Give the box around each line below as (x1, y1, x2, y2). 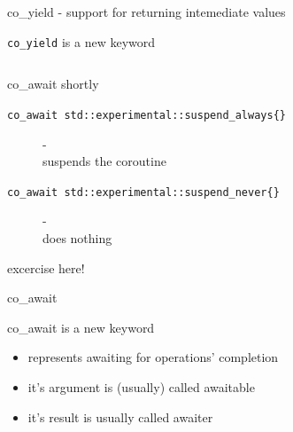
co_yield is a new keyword (7, 32, 156, 51)
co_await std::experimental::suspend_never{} (7, 185, 280, 199)
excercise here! (7, 258, 85, 277)
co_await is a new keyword (7, 318, 155, 336)
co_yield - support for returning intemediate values (7, 3, 286, 20)
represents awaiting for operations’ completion (27, 348, 279, 366)
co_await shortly (7, 75, 99, 93)
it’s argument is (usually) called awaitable (27, 377, 255, 396)
